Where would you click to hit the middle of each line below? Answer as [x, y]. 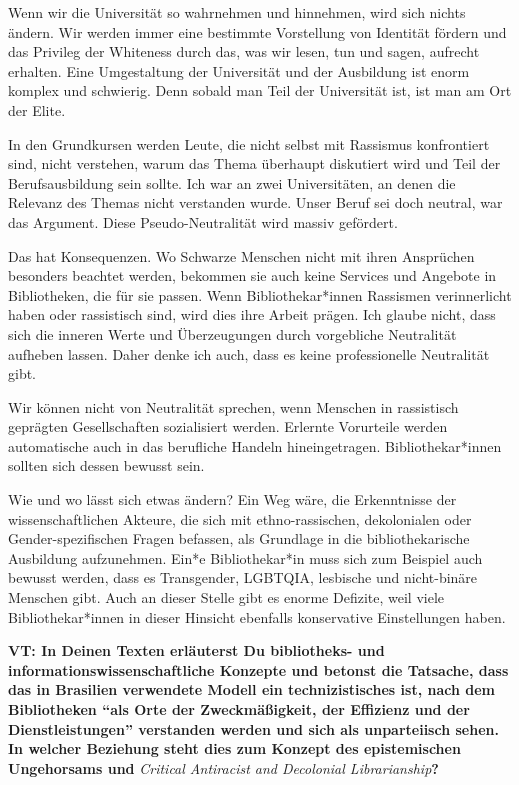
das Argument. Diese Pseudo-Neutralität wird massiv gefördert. [203, 221]
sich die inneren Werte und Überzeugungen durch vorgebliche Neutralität [232, 333]
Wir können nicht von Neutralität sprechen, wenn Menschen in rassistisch [233, 406]
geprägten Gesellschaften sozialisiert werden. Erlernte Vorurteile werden [228, 426]
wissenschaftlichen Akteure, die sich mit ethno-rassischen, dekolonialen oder [240, 518]
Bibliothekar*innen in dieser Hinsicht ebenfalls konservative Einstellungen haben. [257, 616]
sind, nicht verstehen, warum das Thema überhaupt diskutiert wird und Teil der [254, 163]
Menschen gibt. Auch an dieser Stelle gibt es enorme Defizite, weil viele [226, 597]
